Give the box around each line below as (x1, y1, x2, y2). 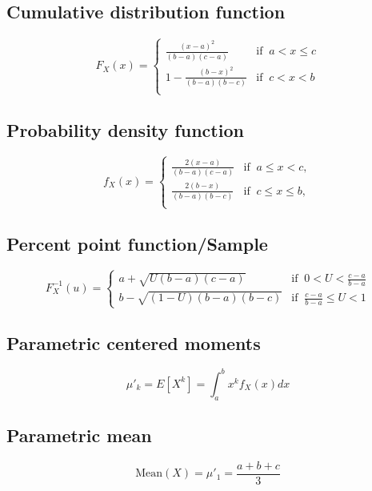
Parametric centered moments (6, 330, 261, 355)
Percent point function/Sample (6, 231, 268, 256)
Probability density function (6, 117, 244, 142)
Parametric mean (6, 423, 152, 448)
